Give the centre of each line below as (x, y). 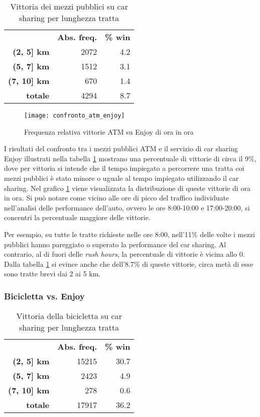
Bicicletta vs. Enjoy (44, 296)
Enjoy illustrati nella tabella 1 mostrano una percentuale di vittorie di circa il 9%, (130, 158)
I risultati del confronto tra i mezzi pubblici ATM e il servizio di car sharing (121, 148)
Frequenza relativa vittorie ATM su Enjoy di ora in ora (109, 131)
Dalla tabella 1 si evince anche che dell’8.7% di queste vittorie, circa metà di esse (129, 264)
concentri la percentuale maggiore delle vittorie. (77, 217)
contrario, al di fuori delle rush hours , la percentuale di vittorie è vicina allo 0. (124, 254)
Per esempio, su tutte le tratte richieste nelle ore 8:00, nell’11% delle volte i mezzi (129, 234)
